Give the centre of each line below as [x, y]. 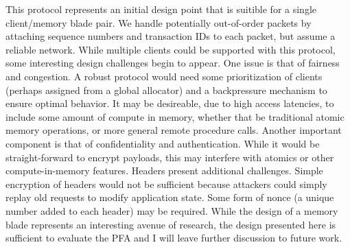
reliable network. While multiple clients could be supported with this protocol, [171, 49]
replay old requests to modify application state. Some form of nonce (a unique [170, 197]
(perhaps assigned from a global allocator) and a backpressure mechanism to [166, 90]
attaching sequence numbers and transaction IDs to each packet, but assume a [171, 36]
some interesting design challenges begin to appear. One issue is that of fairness [173, 63]
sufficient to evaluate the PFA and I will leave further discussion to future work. [174, 238]
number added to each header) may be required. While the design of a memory [172, 210]
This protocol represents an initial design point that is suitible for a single [161, 9]
